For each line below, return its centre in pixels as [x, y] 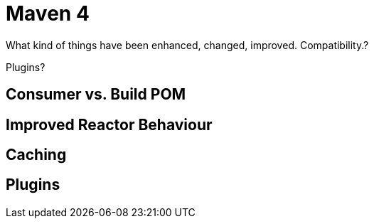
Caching [36, 155]
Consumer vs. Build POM [96, 95]
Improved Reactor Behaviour [109, 124]
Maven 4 [48, 14]
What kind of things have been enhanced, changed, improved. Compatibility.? [187, 45]
